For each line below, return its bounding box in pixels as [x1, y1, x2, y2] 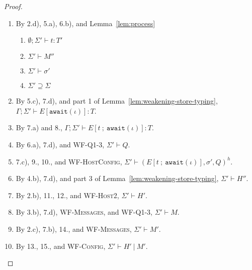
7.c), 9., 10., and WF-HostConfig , [16, 156, 122, 166]
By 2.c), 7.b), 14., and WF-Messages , [16, 223, 132, 234]
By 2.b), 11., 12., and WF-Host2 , [16, 190, 119, 200]
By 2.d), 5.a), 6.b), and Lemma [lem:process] [16, 18, 155, 28]
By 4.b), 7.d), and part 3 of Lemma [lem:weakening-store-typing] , [16, 173, 219, 184]
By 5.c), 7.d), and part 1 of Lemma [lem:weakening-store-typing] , [16, 96, 218, 106]
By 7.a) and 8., [16, 122, 62, 133]
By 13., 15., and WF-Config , [16, 240, 106, 251]
